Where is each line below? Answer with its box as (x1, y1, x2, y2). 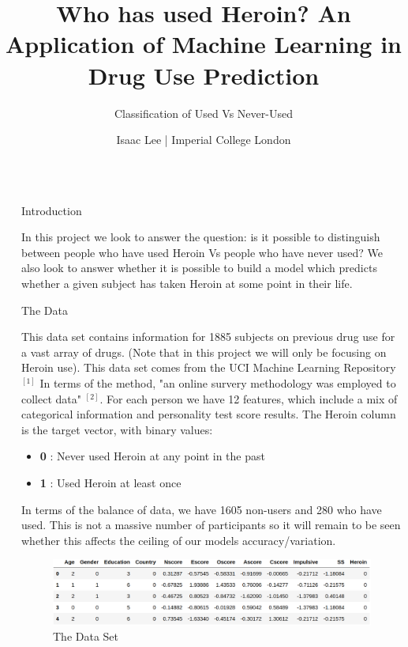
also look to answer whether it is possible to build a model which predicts (21, 259, 377, 276)
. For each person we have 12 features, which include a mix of (99, 390, 398, 407)
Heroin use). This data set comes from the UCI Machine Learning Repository (21, 359, 396, 376)
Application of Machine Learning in (5, 28, 402, 60)
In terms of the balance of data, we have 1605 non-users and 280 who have (21, 501, 382, 517)
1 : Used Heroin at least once (39, 475, 182, 490)
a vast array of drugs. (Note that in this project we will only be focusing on (21, 343, 387, 360)
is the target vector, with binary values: (21, 421, 213, 437)
